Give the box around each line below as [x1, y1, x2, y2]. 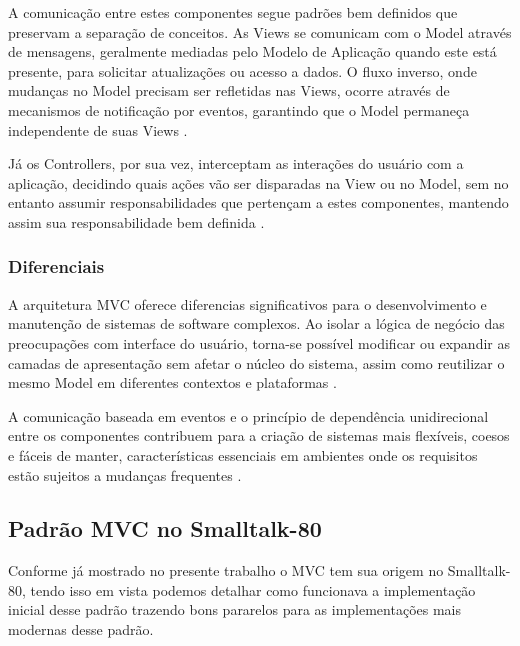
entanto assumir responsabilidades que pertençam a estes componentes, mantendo [8, 192, 509, 213]
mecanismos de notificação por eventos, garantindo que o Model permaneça [8, 99, 470, 120]
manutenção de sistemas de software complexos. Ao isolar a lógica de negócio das [8, 313, 505, 334]
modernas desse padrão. [8, 619, 154, 640]
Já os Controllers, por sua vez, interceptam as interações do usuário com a [8, 153, 464, 174]
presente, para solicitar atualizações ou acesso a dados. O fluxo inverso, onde [8, 60, 477, 81]
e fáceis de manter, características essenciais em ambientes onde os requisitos [8, 444, 478, 465]
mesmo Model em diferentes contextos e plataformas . [8, 372, 337, 393]
